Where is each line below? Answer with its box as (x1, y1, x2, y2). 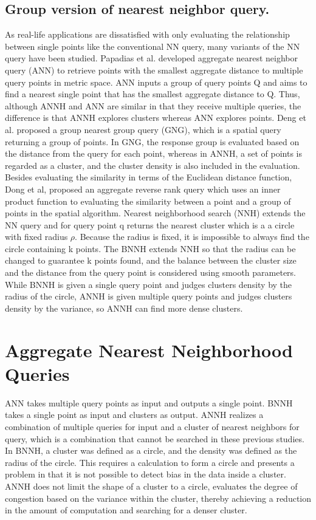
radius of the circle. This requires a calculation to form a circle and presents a (5, 456, 295, 468)
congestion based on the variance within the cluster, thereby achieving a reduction (5, 491, 311, 504)
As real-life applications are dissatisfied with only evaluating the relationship (5, 28, 290, 41)
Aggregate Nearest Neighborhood (5, 337, 293, 362)
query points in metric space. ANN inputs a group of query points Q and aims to (5, 75, 307, 88)
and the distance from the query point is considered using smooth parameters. (5, 266, 296, 279)
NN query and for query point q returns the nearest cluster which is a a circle (5, 218, 295, 231)
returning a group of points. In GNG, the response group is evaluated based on (5, 135, 300, 148)
